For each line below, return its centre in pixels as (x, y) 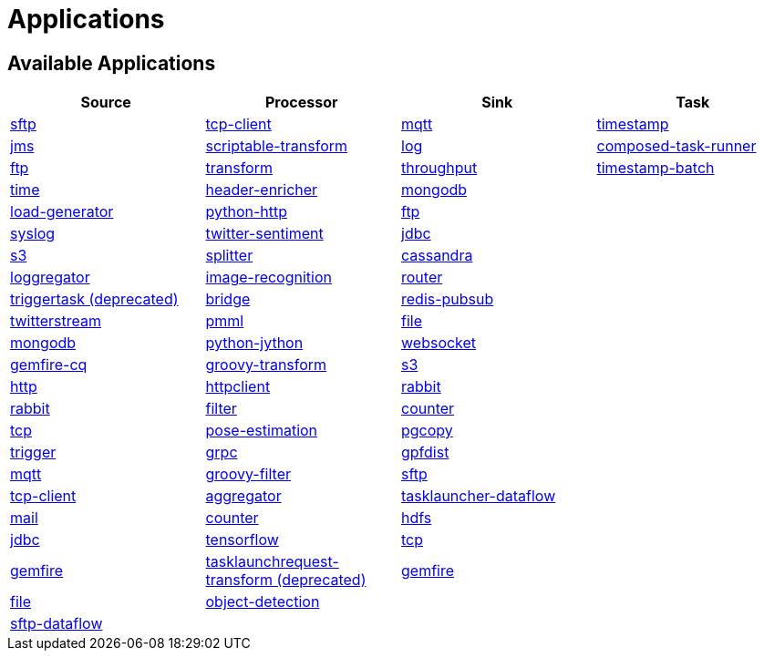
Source (106, 103)
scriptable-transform (277, 146)
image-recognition (268, 278)
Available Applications (112, 63)
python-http (247, 212)
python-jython (254, 343)
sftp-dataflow (57, 624)
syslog (33, 234)
